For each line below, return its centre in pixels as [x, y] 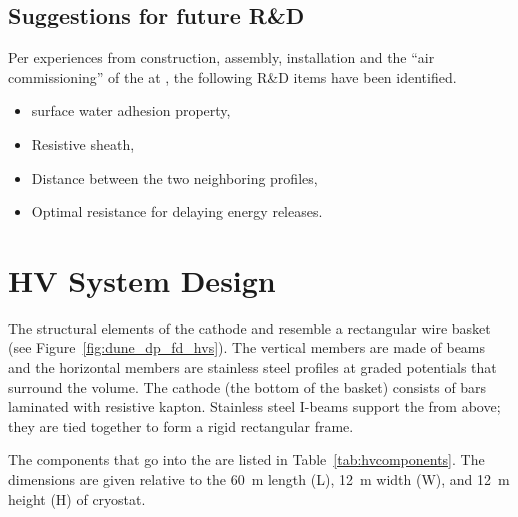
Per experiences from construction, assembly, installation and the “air [221, 57]
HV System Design [142, 279]
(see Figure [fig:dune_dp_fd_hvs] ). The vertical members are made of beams [247, 347]
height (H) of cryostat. [77, 498]
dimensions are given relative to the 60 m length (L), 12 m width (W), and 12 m [259, 479]
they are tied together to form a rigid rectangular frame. [181, 425]
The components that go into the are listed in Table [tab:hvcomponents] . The [246, 459]
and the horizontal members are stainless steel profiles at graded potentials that [252, 367]
